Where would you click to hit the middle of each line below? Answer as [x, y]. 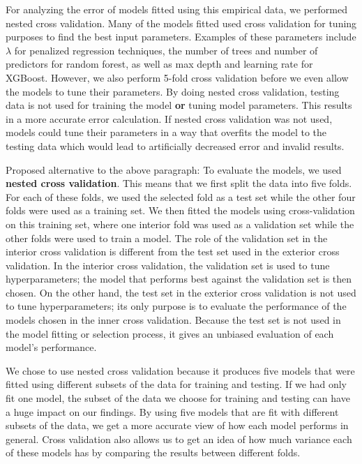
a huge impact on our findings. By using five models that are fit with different [172, 411]
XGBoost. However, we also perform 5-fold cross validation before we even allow [177, 77]
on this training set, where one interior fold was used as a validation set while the [180, 224]
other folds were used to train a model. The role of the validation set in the [167, 238]
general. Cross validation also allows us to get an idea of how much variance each [179, 439]
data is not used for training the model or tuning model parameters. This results [179, 105]
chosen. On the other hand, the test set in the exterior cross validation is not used [181, 292]
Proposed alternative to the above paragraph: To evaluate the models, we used [174, 169]
